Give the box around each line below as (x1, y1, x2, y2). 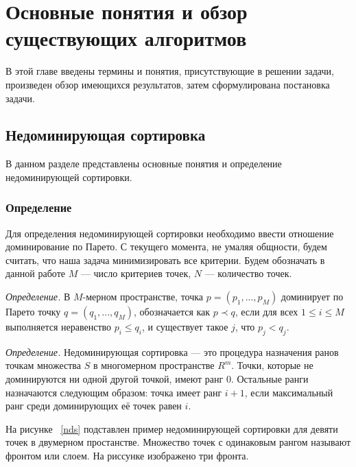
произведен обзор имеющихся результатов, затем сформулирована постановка (5, 77, 330, 91)
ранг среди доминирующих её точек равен (5, 398, 182, 413)
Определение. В (5, 289, 71, 304)
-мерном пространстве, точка (82, 289, 204, 304)
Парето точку (5, 304, 61, 319)
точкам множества (5, 358, 81, 372)
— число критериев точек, (80, 266, 191, 280)
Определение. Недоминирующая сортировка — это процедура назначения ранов (5, 344, 339, 359)
